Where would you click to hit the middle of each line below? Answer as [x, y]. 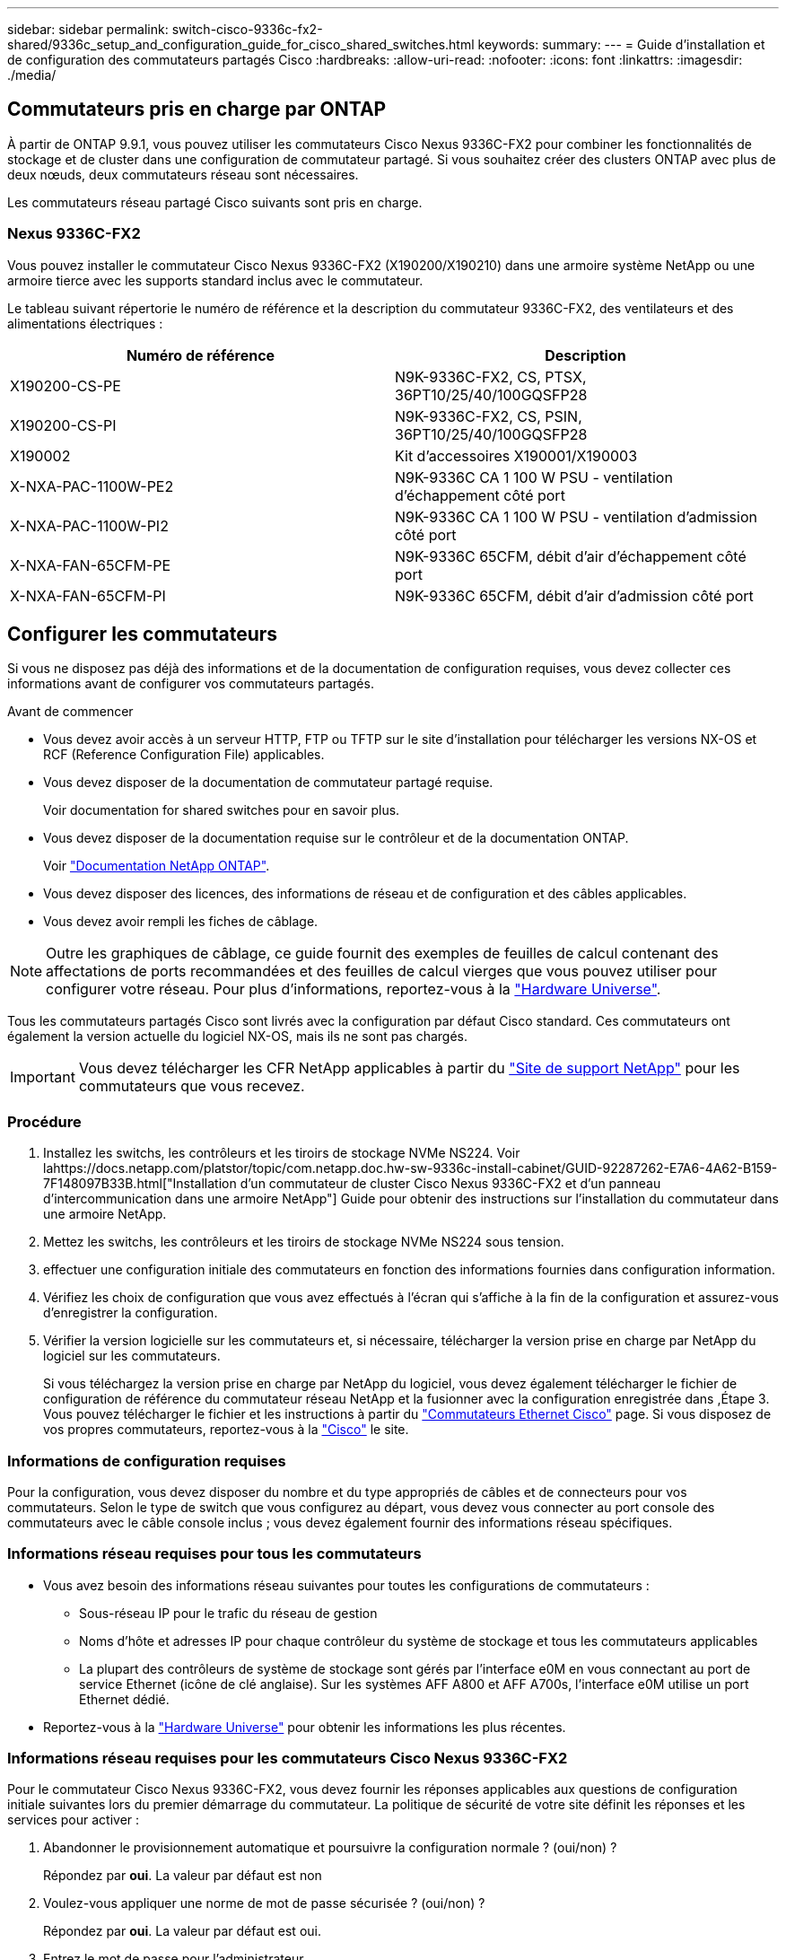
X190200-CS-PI [63, 425]
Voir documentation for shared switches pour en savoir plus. [222, 810]
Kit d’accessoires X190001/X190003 [516, 455]
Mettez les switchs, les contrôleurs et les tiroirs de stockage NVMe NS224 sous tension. [304, 1242]
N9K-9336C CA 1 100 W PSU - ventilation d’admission [576, 516]
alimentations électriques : [85, 323]
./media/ [32, 75]
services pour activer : [74, 1820]
